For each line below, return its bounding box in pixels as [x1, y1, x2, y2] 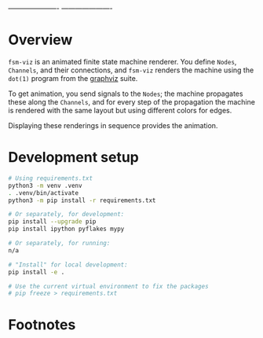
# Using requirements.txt [8, 174, 93, 182]
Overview [8, 31, 73, 49]
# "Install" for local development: [8, 260, 128, 269]
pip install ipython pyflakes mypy [8, 225, 125, 233]
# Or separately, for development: [8, 211, 125, 219]
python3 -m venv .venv [8, 182, 82, 189]
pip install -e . [8, 268, 65, 276]
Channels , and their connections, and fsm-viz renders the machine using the [8, 65, 254, 75]
